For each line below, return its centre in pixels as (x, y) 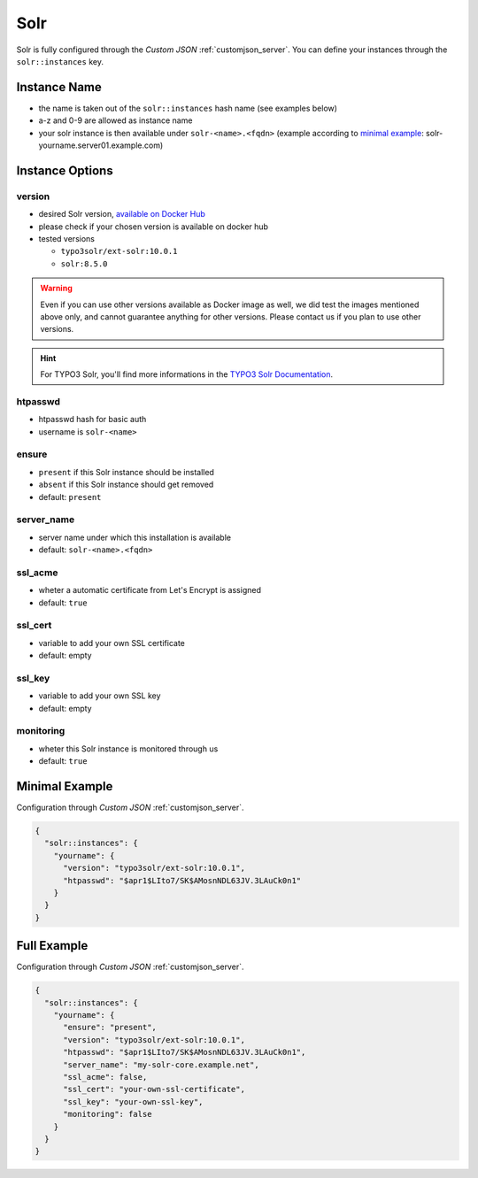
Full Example (52, 946)
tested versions (66, 238)
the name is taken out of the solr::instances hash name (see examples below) (188, 108)
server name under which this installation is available (135, 537)
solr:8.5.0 (84, 264)
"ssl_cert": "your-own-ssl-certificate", (154, 1089)
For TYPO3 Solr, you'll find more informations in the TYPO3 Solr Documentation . (187, 374)
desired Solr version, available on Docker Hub (122, 214)
